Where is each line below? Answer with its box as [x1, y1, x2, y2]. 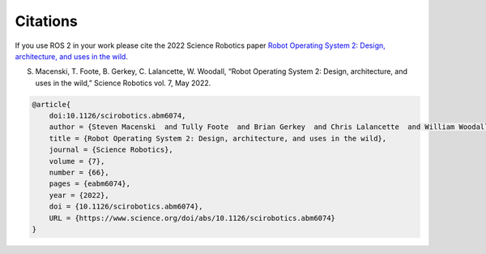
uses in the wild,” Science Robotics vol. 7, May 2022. [35, 78, 211, 88]
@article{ [32, 100, 71, 109]
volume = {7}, [49, 157, 105, 166]
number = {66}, [49, 168, 109, 178]
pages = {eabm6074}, [49, 179, 131, 188]
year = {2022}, [49, 191, 109, 200]
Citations [15, 12, 79, 30]
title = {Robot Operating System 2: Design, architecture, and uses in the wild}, [49, 134, 387, 143]
